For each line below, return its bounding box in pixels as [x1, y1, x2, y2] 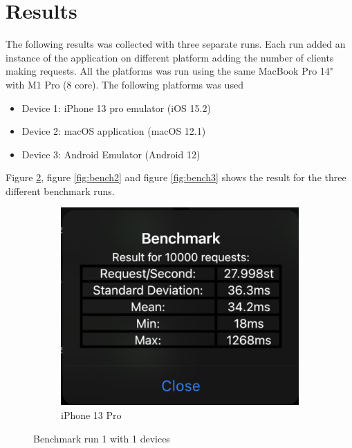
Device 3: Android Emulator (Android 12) [21, 147, 201, 161]
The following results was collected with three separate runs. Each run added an [6, 37, 346, 51]
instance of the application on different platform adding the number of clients [6, 50, 334, 64]
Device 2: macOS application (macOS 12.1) [21, 124, 206, 138]
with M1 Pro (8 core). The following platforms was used [6, 77, 243, 91]
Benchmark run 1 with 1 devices [33, 431, 170, 445]
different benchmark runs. [6, 183, 115, 198]
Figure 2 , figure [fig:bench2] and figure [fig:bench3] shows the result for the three [6, 170, 346, 185]
